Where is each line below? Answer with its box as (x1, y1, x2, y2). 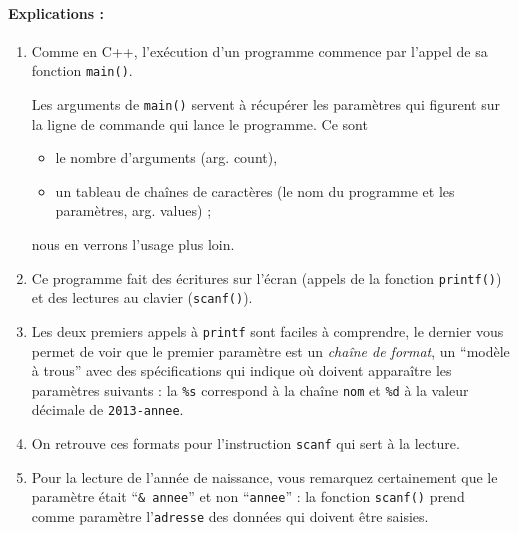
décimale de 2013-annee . (31, 399, 184, 420)
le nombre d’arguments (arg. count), (55, 147, 278, 168)
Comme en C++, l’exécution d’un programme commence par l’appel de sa (31, 40, 488, 61)
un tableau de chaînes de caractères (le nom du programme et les (55, 180, 455, 201)
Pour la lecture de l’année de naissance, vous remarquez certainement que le (31, 466, 498, 487)
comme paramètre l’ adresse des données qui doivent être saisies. (31, 506, 429, 527)
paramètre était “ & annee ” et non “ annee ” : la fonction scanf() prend (31, 486, 465, 507)
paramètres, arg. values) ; (55, 200, 212, 221)
